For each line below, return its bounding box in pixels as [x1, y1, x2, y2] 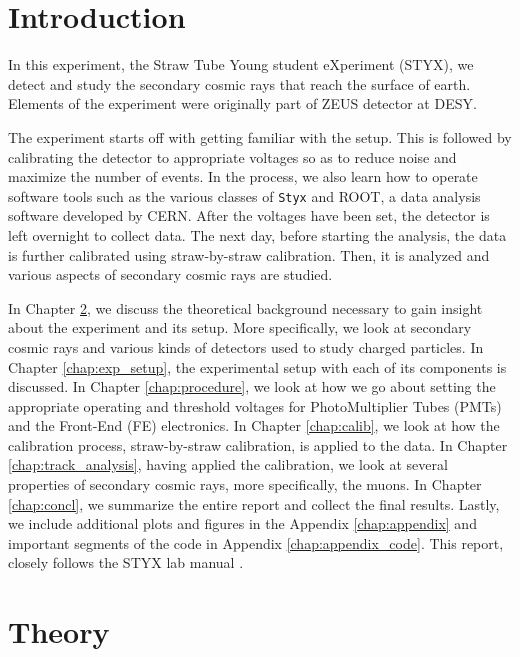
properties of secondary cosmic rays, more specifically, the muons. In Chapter [8, 474, 482, 495]
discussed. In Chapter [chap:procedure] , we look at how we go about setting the [8, 376, 496, 397]
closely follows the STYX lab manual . [8, 552, 244, 573]
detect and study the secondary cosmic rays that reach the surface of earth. [8, 73, 471, 94]
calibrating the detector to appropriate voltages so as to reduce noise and [8, 146, 457, 167]
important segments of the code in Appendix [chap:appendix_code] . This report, [8, 532, 504, 553]
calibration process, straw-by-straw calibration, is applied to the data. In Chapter [8, 434, 508, 455]
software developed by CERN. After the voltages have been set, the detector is [8, 205, 490, 226]
